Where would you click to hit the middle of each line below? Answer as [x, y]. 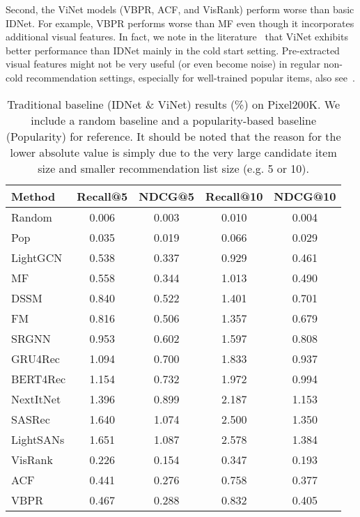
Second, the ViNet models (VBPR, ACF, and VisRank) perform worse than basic [180, 9]
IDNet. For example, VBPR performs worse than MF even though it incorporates [180, 23]
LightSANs [38, 439]
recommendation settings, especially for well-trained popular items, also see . [190, 77]
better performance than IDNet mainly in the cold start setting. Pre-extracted [173, 50]
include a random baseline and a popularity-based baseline [174, 120]
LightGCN [37, 257]
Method [33, 196]
